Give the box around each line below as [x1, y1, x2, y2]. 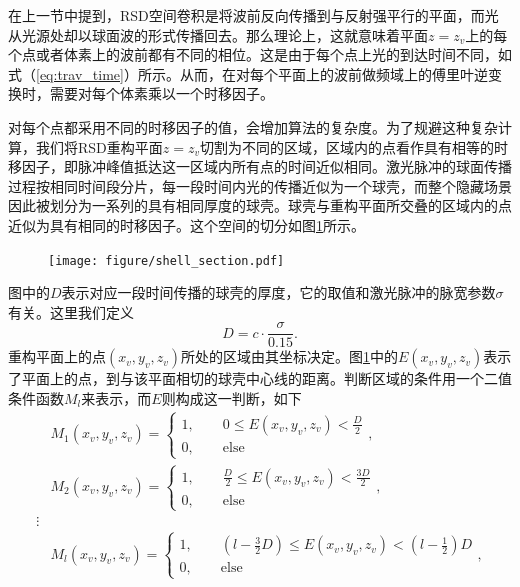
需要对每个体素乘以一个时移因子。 [49, 83, 274, 104]
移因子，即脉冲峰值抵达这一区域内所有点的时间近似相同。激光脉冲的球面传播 [8, 156, 512, 177]
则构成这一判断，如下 [161, 388, 302, 409]
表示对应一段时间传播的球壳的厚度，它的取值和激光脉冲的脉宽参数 [61, 282, 496, 303]
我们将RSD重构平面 [35, 136, 163, 157]
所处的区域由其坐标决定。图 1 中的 [180, 346, 398, 367]
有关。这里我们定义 [8, 301, 134, 322]
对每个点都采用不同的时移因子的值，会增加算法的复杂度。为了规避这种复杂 [8, 116, 498, 137]
